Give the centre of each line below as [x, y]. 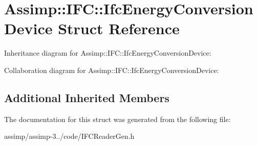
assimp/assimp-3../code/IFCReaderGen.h [69, 136]
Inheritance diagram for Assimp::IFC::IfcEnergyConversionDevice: [108, 53]
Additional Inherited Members [87, 97]
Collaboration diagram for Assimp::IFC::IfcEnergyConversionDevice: [112, 70]
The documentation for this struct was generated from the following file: [117, 119]
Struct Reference [119, 28]
